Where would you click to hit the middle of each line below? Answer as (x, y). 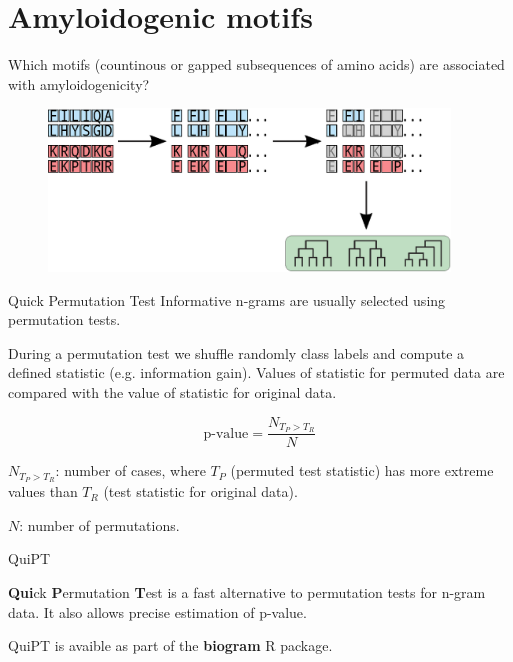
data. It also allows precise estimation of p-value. (157, 611)
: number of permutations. (99, 524)
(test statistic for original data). (200, 491)
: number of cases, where (130, 470)
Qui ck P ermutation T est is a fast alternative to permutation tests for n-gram (247, 592)
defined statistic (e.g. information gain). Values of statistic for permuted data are (256, 372)
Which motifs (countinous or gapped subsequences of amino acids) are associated (256, 64)
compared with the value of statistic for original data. (172, 391)
